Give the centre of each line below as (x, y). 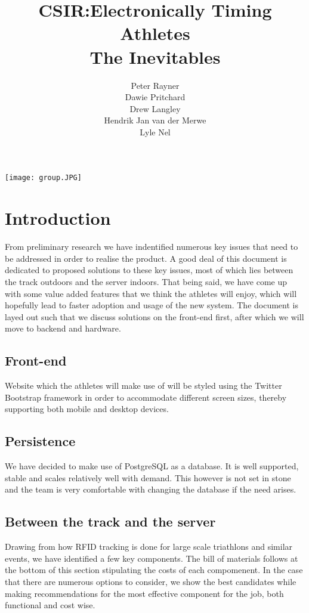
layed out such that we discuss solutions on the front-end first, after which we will (154, 316)
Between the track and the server (110, 521)
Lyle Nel (155, 131)
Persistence (40, 441)
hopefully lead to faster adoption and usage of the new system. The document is (152, 305)
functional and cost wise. (50, 605)
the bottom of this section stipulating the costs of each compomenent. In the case (154, 570)
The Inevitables (155, 56)
